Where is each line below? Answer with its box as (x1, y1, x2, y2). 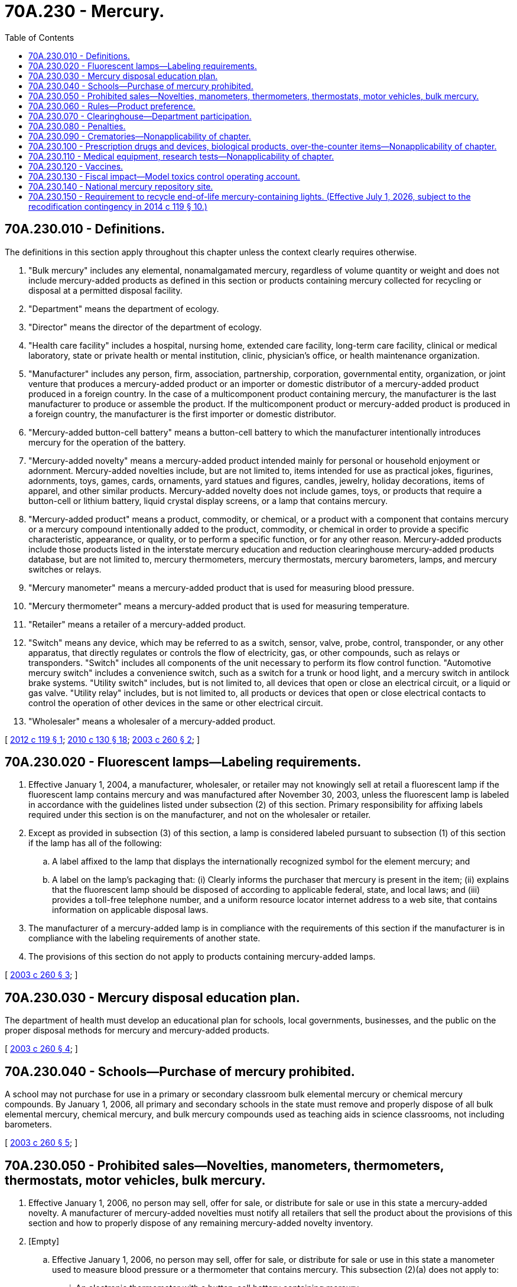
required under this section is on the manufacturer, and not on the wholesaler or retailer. (28, 810, 371, 820)
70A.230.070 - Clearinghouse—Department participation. (28, 110, 252, 121)
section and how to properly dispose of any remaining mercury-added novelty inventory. (28, 1217, 373, 1228)
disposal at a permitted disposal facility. (28, 285, 183, 295)
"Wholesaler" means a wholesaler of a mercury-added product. (28, 716, 276, 726)
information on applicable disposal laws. (52, 905, 209, 915)
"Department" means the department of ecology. (28, 303, 219, 314)
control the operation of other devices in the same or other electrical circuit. (28, 697, 323, 708)
